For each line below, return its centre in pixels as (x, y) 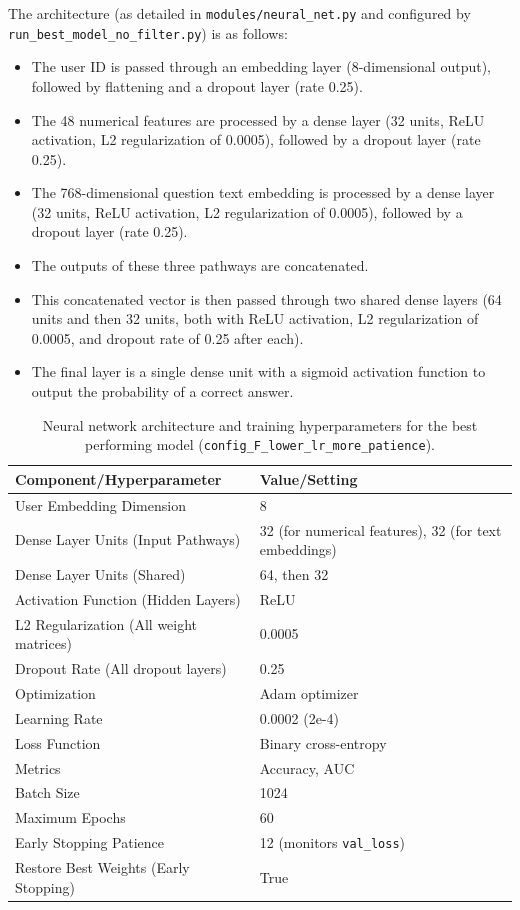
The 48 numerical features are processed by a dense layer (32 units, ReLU (258, 119)
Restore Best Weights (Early (102, 866)
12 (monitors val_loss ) (332, 842)
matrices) (43, 643)
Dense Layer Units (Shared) (100, 574)
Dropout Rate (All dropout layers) (121, 668)
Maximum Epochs (70, 817)
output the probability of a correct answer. (162, 391)
